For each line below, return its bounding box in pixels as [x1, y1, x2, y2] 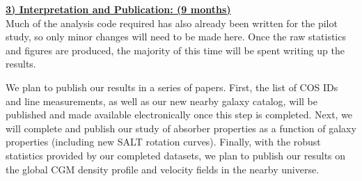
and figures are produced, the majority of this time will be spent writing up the [6, 42, 345, 57]
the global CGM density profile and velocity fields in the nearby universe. [6, 162, 320, 176]
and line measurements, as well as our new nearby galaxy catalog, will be [6, 93, 317, 108]
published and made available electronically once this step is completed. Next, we [6, 107, 353, 122]
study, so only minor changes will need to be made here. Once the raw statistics [6, 29, 346, 44]
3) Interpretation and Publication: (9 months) [6, 2, 231, 16]
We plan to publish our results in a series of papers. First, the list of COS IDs [6, 79, 338, 94]
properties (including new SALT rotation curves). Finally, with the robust [6, 134, 321, 149]
